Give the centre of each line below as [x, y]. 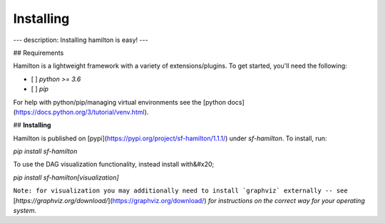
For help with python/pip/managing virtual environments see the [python [119, 102]
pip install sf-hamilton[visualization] [66, 177]
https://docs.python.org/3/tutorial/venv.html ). [82, 112]
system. [25, 211]
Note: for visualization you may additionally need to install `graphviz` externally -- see [181, 191]
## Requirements [38, 53]
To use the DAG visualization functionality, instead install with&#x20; [114, 165]
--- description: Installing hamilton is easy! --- [81, 40]
